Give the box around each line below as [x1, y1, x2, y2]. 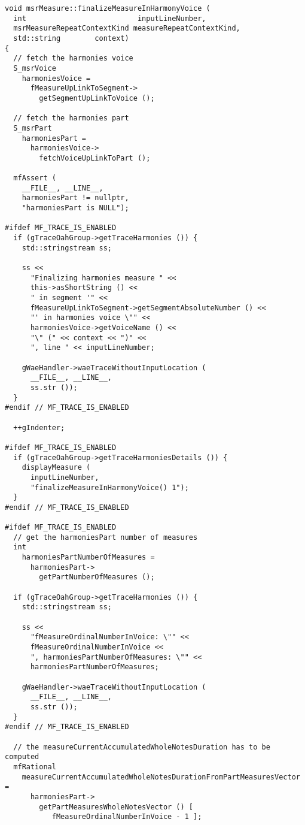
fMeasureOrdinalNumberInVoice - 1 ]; [51, 812, 202, 821]
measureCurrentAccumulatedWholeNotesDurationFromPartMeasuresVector [22, 772, 300, 781]
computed [5, 753, 39, 761]
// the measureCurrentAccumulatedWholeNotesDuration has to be [13, 742, 270, 751]
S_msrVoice [13, 64, 56, 72]
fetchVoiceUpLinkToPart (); [39, 153, 151, 162]
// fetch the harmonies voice [13, 54, 133, 63]
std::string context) [13, 34, 129, 43]
